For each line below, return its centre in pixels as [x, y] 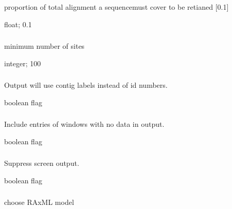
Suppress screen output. [42, 163]
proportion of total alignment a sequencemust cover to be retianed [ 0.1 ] [117, 6]
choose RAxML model [39, 202]
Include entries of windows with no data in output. [84, 124]
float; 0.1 [18, 24]
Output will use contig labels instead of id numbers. [86, 85]
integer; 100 [23, 63]
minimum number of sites [44, 46]
